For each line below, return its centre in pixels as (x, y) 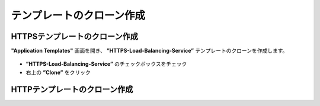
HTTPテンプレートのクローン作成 (72, 89)
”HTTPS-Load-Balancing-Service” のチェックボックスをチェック (106, 64)
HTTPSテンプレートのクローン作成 (75, 36)
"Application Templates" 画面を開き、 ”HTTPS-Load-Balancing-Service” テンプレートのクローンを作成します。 (149, 51)
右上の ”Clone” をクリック (58, 72)
